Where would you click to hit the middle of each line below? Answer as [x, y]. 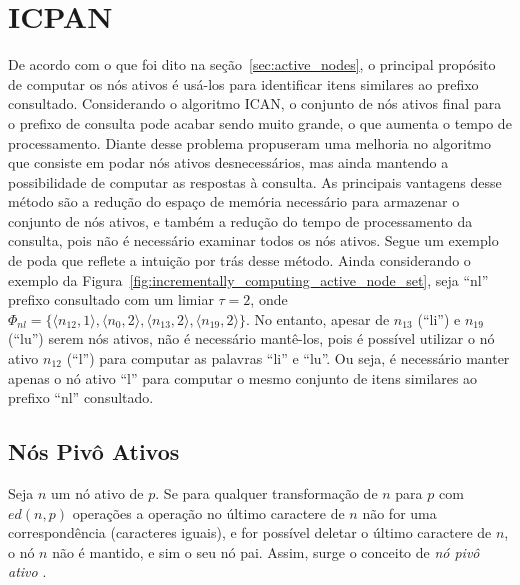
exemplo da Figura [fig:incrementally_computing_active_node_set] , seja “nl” [248, 279]
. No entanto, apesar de [317, 318]
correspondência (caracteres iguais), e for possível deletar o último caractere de [250, 532]
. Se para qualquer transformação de [266, 493]
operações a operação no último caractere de [208, 512]
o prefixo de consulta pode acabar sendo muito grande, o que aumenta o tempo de [260, 122]
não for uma [399, 512]
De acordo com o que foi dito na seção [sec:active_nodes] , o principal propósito [252, 64]
